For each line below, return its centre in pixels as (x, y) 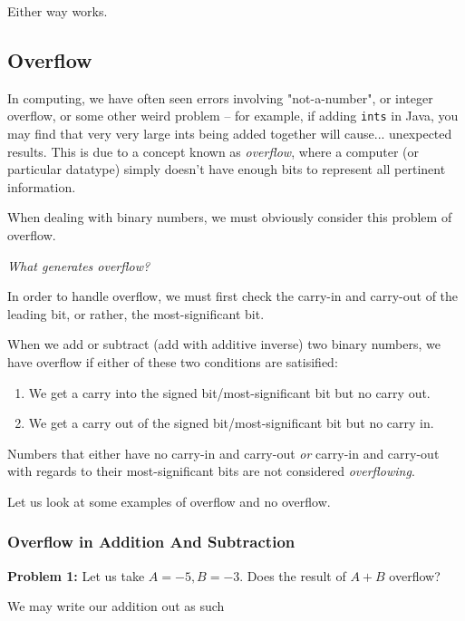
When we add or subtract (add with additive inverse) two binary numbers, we (224, 344)
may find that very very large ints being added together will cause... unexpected (230, 134)
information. (42, 186)
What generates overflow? (79, 265)
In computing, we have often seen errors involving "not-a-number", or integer (220, 97)
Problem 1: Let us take (76, 575)
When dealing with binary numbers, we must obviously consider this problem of (230, 217)
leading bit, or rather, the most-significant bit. (136, 313)
